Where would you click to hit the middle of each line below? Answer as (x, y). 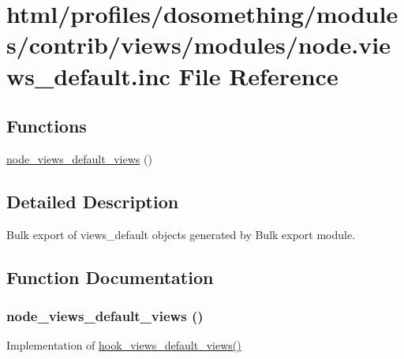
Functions (47, 126)
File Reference (258, 75)
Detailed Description (93, 201)
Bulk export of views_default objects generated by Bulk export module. (181, 234)
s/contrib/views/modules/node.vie (198, 45)
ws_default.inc (88, 75)
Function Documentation (110, 277)
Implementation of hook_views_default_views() (124, 345)
